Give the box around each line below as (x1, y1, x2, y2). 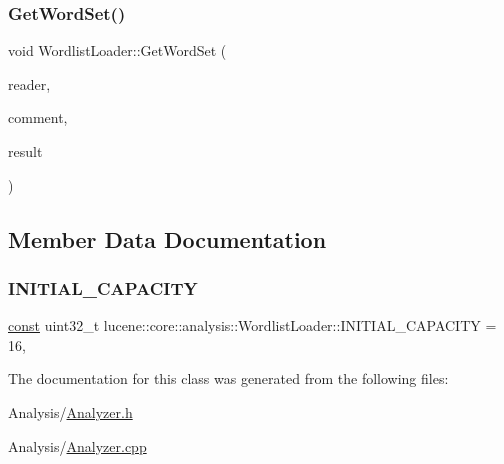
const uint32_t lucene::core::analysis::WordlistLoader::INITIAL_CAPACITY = (8, 315, 497, 336)
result (8, 141, 43, 161)
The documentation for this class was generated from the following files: (8, 368, 449, 389)
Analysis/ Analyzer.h (8, 401, 133, 422)
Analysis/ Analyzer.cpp (8, 435, 147, 456)
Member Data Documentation (8, 223, 327, 254)
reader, (8, 73, 51, 94)
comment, (8, 107, 68, 128)
